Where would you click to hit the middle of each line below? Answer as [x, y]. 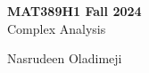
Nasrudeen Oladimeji [65, 58]
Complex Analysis [57, 28]
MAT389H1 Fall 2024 [74, 11]
